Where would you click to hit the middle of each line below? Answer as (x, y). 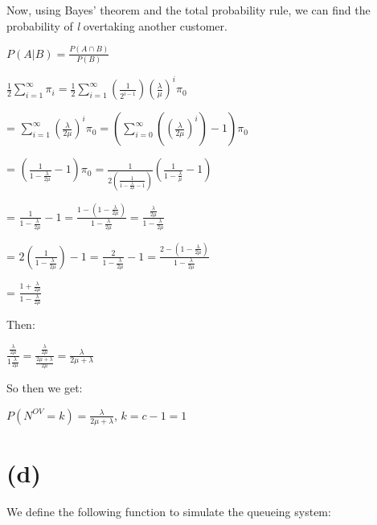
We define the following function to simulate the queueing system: (169, 511)
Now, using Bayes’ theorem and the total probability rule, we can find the (188, 10)
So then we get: (45, 388)
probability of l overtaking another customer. (117, 25)
